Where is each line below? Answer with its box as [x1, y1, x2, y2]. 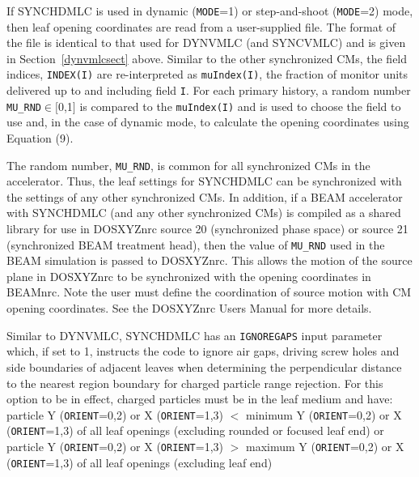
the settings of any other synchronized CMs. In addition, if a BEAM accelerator [6, 188, 403, 205]
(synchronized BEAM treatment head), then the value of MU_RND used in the [6, 236, 385, 253]
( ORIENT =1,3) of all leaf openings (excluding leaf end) [6, 454, 273, 471]
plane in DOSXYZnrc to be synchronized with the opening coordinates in [6, 267, 371, 284]
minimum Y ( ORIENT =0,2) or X [246, 406, 402, 423]
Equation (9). [6, 130, 74, 146]
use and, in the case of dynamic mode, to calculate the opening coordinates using [6, 113, 409, 130]
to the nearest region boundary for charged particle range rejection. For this [6, 374, 383, 391]
